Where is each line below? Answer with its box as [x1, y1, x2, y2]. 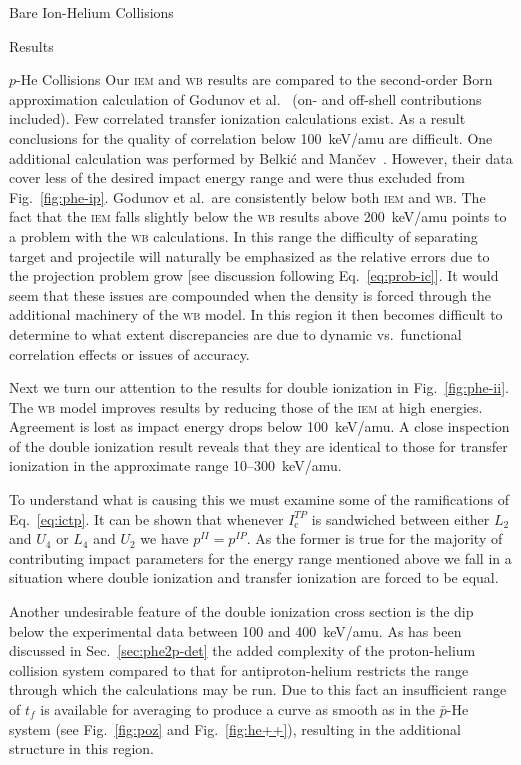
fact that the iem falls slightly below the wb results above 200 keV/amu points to [9, 206, 507, 227]
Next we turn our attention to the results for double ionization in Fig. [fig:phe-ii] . [9, 377, 509, 398]
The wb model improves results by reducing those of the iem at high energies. [9, 396, 483, 417]
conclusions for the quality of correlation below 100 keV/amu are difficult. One [9, 127, 493, 148]
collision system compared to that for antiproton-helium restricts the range [9, 659, 469, 680]
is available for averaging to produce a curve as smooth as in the [40, 699, 436, 719]
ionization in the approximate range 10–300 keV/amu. [9, 455, 342, 476]
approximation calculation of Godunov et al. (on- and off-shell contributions [9, 88, 482, 109]
